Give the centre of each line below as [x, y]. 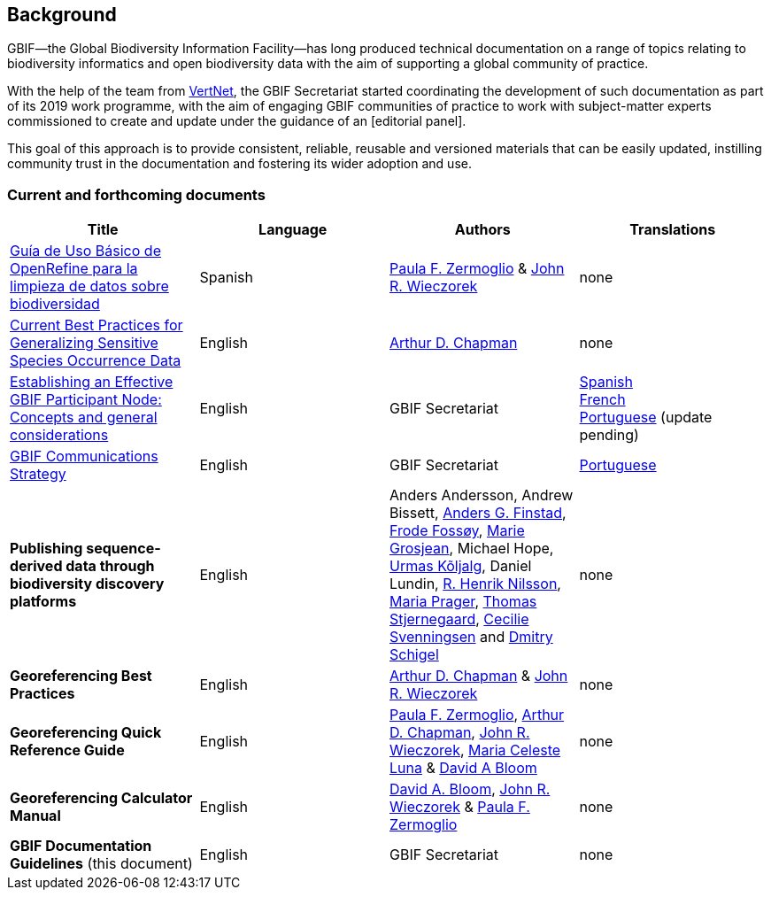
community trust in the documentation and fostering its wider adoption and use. [239, 164]
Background [62, 15]
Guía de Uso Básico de [85, 251]
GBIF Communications [84, 456]
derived [36, 566]
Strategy [38, 474]
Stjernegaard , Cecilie [459, 619]
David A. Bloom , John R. [470, 789]
